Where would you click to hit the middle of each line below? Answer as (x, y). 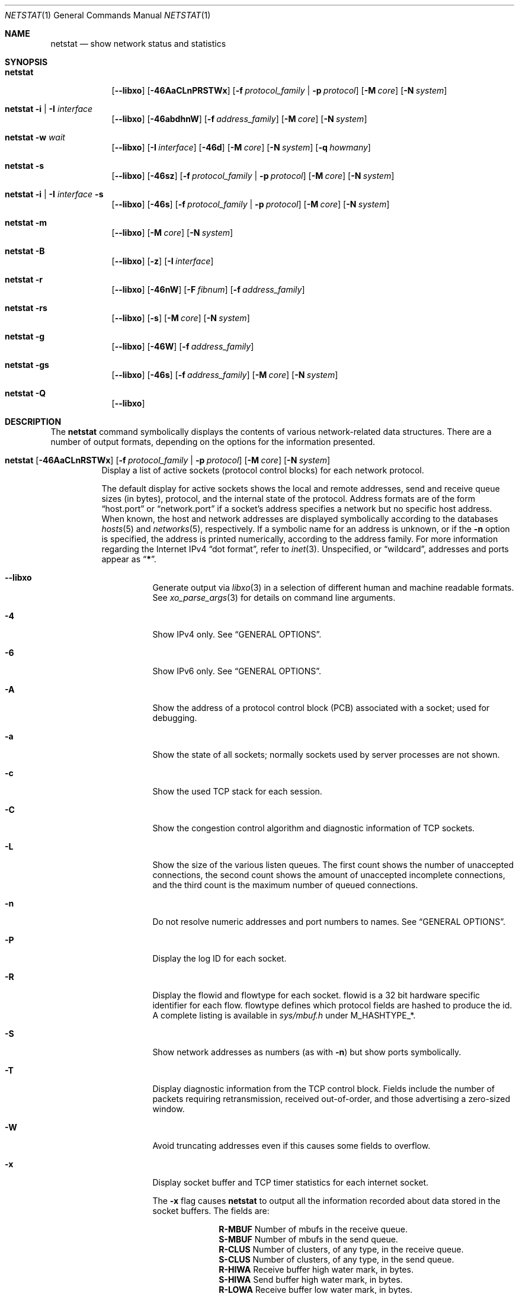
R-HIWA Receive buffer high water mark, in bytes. (316, 1269)
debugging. (175, 718)
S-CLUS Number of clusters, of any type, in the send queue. (337, 1259)
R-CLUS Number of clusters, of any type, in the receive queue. (341, 1249)
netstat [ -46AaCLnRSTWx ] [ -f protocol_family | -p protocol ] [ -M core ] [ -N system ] (168, 460)
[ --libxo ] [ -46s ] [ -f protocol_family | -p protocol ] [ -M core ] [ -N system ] (251, 204)
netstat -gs (27, 365)
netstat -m (26, 222)
